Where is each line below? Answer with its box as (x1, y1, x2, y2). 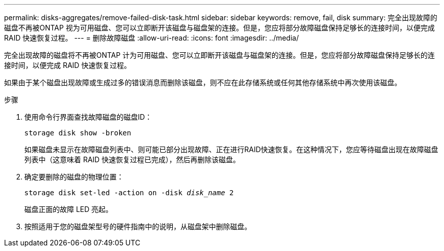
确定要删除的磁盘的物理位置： (24, 172, 124, 181)
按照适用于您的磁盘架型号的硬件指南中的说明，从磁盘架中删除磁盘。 (24, 222, 251, 231)
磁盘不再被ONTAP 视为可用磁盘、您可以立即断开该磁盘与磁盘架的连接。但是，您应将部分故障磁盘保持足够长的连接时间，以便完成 (4, 23, 435, 32)
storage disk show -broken (24, 129, 131, 137)
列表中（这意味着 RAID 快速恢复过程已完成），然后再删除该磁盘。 (24, 155, 240, 164)
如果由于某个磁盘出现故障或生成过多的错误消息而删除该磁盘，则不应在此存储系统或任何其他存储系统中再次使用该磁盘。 (4, 78, 401, 87)
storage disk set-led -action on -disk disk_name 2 (24, 189, 234, 197)
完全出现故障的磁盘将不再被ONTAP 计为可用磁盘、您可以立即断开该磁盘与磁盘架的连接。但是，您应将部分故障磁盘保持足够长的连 (4, 51, 435, 59)
